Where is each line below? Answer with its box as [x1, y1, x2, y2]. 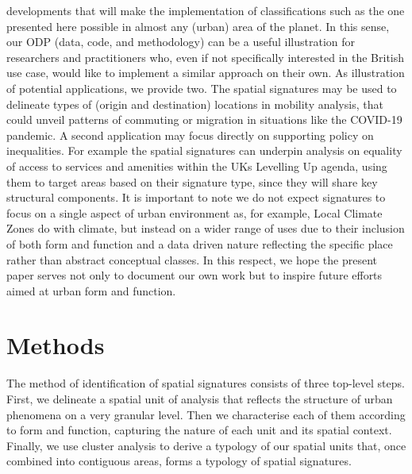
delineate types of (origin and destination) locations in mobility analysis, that [6, 95, 383, 112]
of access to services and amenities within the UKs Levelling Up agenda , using [6, 157, 387, 174]
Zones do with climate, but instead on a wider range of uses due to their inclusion [6, 220, 405, 237]
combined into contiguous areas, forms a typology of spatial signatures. [6, 453, 352, 469]
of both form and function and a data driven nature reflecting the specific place [6, 235, 393, 252]
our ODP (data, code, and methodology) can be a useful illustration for [6, 33, 355, 50]
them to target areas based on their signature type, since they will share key [6, 173, 378, 190]
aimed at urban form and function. [6, 282, 176, 299]
